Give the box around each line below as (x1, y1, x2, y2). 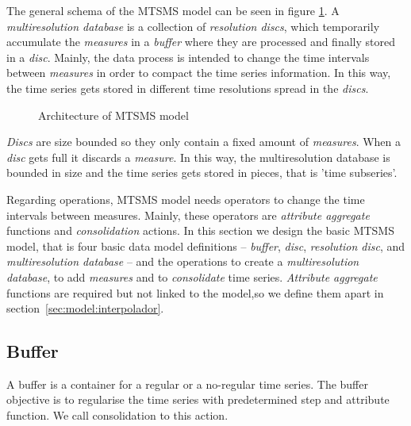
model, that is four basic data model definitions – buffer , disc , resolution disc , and (6, 237, 405, 254)
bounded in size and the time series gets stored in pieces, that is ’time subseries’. (6, 164, 398, 181)
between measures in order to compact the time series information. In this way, (6, 64, 391, 81)
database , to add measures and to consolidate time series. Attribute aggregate (6, 268, 378, 285)
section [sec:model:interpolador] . (6, 300, 164, 317)
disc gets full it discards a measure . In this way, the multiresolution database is (6, 148, 390, 165)
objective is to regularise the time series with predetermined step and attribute (6, 391, 390, 408)
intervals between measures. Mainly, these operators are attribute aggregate (6, 206, 370, 223)
